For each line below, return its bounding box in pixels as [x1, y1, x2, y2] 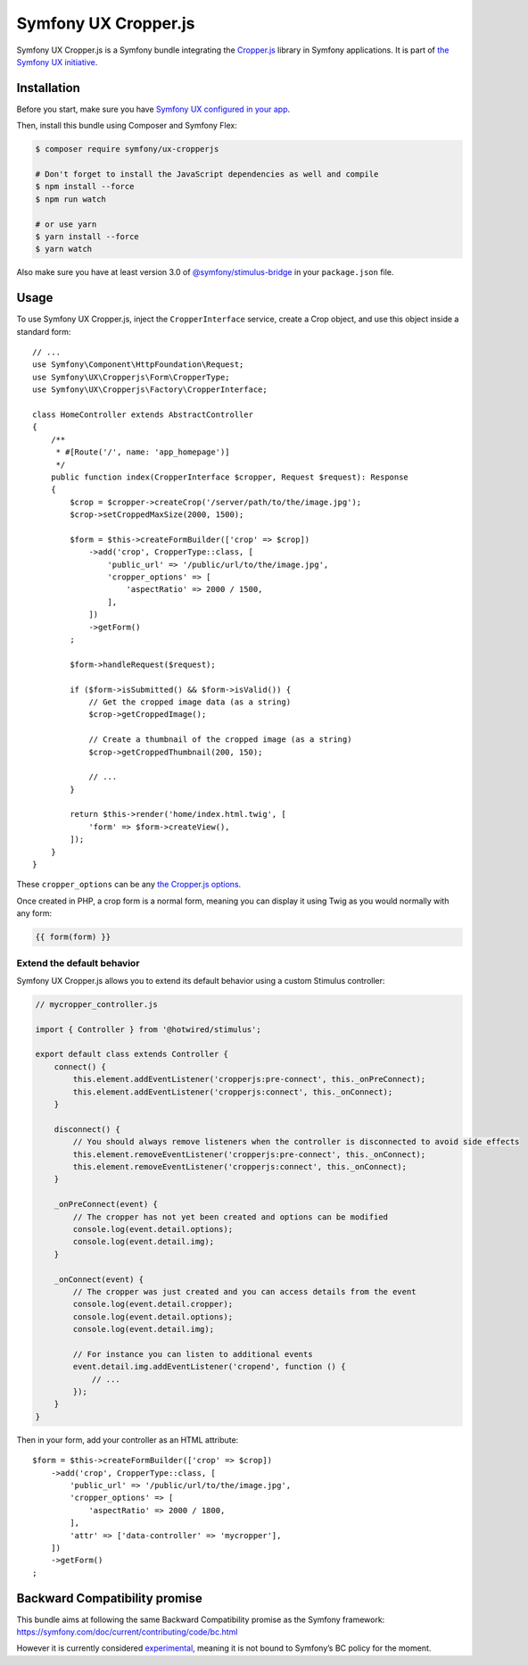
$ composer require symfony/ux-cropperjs [35, 144, 219, 154]
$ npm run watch [35, 194, 107, 204]
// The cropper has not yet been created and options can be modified [72, 1211, 388, 1222]
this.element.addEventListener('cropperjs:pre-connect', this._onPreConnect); [72, 1074, 426, 1085]
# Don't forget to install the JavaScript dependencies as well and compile [35, 170, 379, 179]
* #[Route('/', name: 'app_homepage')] [55, 447, 231, 457]
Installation [16, 80, 80, 96]
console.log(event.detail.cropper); [72, 1299, 234, 1310]
